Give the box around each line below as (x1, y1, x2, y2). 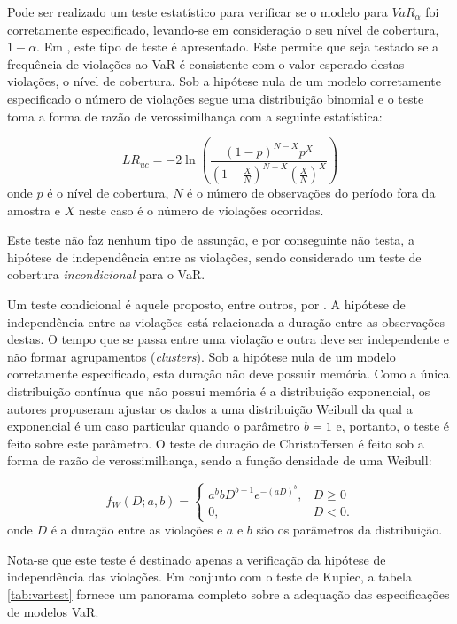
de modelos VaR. (7, 602, 99, 620)
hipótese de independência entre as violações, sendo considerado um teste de (7, 247, 422, 266)
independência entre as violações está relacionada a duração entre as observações (7, 312, 445, 331)
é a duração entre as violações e (50, 520, 223, 539)
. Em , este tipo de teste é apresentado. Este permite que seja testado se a (36, 37, 439, 56)
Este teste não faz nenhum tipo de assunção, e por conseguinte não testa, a (7, 230, 414, 249)
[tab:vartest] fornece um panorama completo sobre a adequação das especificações (7, 584, 450, 603)
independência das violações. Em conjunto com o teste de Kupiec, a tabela (7, 567, 412, 586)
